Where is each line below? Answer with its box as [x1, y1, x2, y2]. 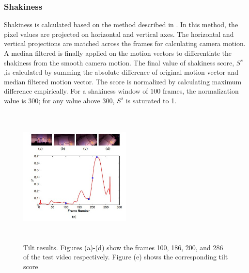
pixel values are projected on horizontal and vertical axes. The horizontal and [4, 29, 234, 39]
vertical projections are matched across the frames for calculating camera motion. [4, 38, 246, 48]
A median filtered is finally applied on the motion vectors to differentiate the [4, 48, 232, 58]
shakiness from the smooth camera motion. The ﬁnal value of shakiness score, [4, 57, 234, 67]
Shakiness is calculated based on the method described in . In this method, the [4, 19, 238, 30]
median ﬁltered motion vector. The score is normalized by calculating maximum [4, 76, 242, 86]
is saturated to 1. [125, 95, 177, 105]
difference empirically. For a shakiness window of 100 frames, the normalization [4, 86, 239, 96]
